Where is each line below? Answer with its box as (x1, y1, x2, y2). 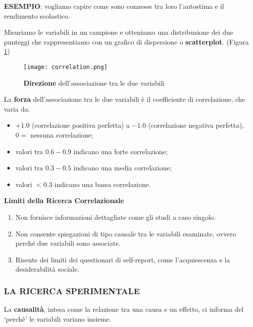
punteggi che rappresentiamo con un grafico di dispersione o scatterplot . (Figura (4, 36, 249, 47)
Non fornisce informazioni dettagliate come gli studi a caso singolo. (15, 211, 216, 222)
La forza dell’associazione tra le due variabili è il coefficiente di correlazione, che (4, 94, 245, 104)
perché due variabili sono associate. (15, 238, 121, 248)
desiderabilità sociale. (15, 264, 80, 274)
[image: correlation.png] (23, 63, 107, 70)
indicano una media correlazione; (73, 163, 172, 173)
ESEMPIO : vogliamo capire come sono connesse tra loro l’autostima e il (4, 1, 224, 11)
